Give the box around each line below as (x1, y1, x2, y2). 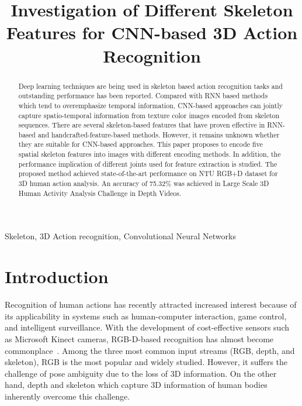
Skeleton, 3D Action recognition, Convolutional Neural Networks (5, 230, 236, 242)
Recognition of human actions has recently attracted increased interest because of (5, 298, 297, 311)
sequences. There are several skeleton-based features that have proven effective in (18, 120, 265, 130)
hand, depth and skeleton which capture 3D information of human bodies (5, 379, 268, 391)
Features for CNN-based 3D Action (6, 20, 298, 44)
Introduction (5, 264, 109, 288)
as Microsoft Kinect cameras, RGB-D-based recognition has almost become (5, 332, 274, 345)
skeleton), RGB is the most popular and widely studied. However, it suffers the (5, 356, 288, 368)
